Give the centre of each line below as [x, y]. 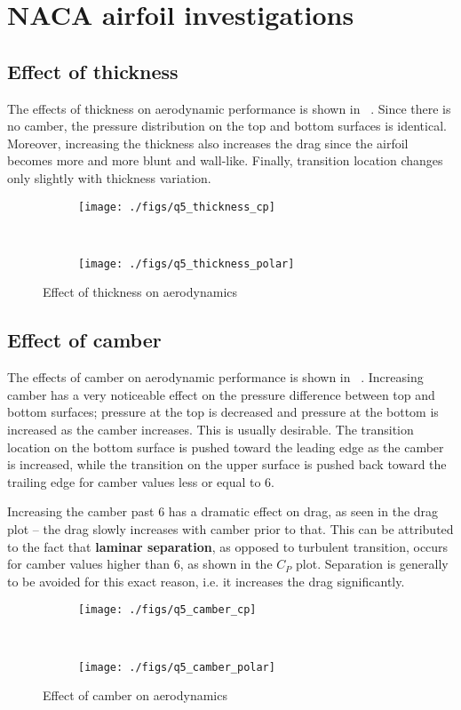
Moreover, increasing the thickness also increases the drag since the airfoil [208, 143]
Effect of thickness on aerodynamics [140, 292]
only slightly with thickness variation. [109, 177]
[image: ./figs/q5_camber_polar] [177, 667]
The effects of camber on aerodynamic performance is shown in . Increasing [215, 377]
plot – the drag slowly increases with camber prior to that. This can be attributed [230, 529]
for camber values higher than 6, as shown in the [140, 564]
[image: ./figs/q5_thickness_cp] [177, 207]
